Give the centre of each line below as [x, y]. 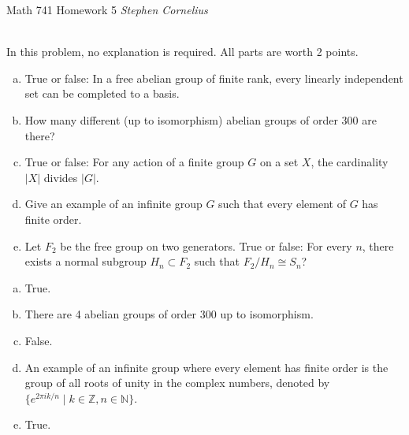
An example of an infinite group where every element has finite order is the [206, 367]
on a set [279, 162]
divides [61, 177]
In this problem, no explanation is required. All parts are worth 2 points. [182, 52]
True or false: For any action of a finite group [134, 162]
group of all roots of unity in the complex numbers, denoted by [177, 383]
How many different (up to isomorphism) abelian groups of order [181, 119]
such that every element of [282, 204]
